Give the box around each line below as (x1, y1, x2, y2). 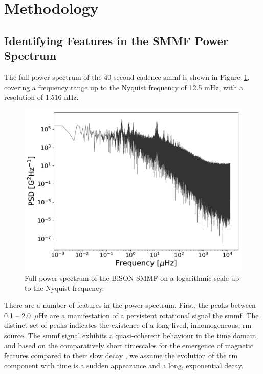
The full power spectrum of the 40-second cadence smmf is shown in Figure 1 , (4, 71, 250, 82)
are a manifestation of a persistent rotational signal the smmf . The (49, 309, 259, 320)
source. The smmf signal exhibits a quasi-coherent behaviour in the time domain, (4, 330, 258, 340)
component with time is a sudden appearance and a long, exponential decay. (4, 360, 244, 370)
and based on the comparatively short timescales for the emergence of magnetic (4, 340, 253, 350)
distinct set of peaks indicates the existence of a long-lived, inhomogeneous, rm (4, 320, 252, 330)
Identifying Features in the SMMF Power (4, 32, 228, 48)
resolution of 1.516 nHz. (4, 92, 79, 102)
